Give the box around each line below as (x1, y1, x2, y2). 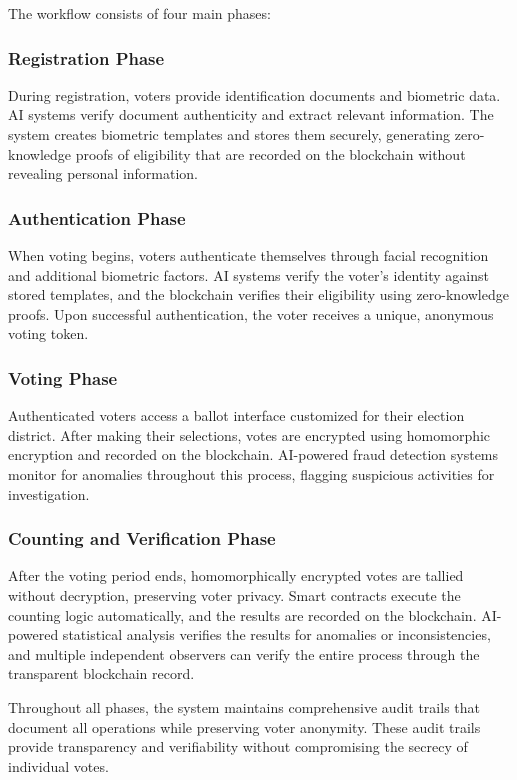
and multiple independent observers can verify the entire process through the (8, 643, 480, 664)
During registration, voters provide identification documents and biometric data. (8, 84, 501, 105)
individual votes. (8, 755, 109, 776)
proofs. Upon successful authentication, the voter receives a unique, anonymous (8, 303, 494, 324)
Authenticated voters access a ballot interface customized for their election (8, 405, 465, 426)
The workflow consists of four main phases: (8, 3, 271, 23)
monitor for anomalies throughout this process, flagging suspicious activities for (8, 463, 495, 484)
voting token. (8, 323, 89, 344)
